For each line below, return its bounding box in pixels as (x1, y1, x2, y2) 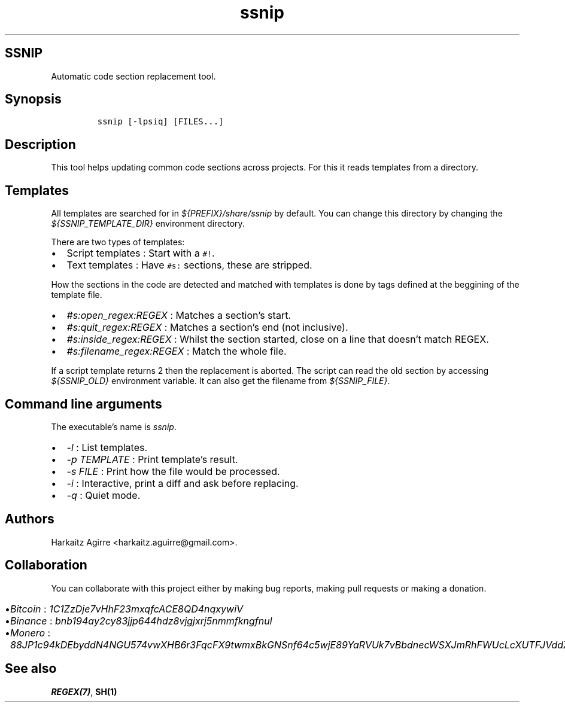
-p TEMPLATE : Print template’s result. (66, 453, 238, 465)
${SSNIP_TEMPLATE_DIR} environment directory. (51, 218, 245, 229)
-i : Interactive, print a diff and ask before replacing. (66, 477, 299, 489)
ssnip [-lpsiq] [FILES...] (97, 117, 224, 127)
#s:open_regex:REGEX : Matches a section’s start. (66, 309, 291, 322)
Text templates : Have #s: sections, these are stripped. (66, 259, 312, 272)
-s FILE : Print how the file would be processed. (66, 465, 280, 477)
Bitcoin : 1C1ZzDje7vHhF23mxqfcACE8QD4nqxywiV (10, 602, 244, 615)
